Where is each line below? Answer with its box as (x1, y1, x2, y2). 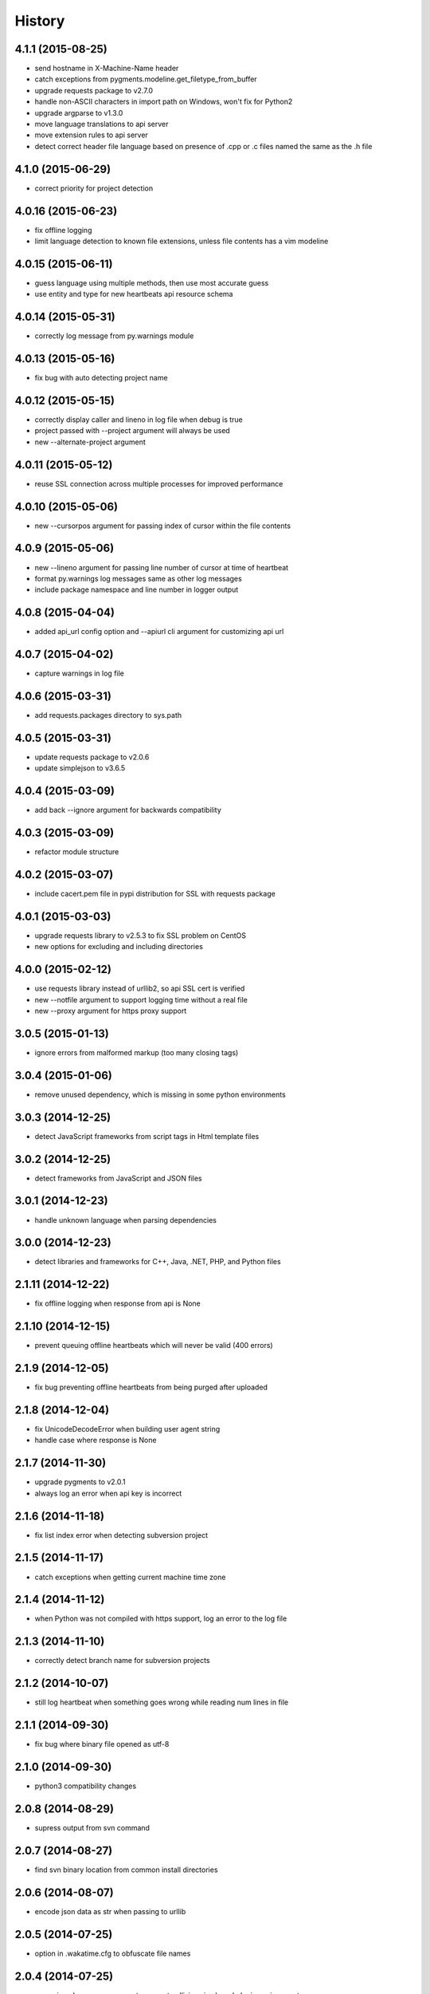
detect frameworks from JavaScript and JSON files (34, 1173, 202, 1183)
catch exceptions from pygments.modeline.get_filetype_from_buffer (34, 74, 258, 84)
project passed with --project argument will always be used (34, 426, 230, 435)
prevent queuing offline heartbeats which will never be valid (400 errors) (34, 1341, 274, 1350)
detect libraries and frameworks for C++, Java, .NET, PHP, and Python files (34, 1257, 282, 1267)
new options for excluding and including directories (34, 942, 203, 952)
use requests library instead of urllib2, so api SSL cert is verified (34, 983, 245, 993)
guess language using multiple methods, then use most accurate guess (34, 278, 269, 287)
